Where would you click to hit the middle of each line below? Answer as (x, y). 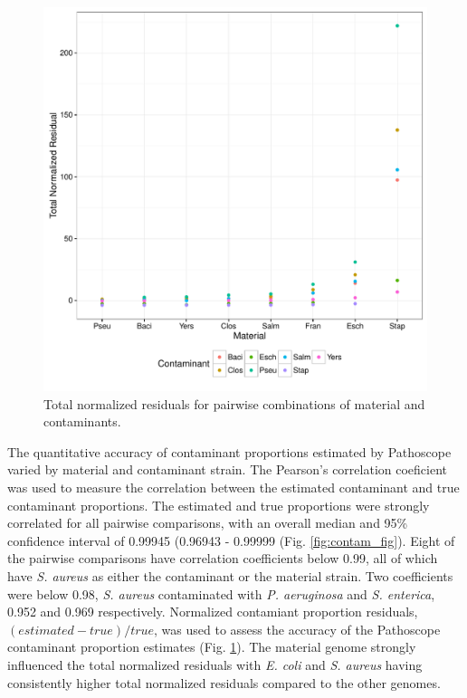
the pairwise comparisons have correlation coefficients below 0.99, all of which (223, 558)
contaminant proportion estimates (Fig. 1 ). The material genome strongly (212, 647)
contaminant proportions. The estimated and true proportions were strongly (219, 505)
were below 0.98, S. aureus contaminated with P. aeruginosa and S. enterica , (221, 593)
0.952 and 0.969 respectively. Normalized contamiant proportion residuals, (213, 612)
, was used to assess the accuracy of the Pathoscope (297, 629)
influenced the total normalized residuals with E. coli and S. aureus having (215, 664)
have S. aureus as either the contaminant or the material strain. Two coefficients (230, 575)
